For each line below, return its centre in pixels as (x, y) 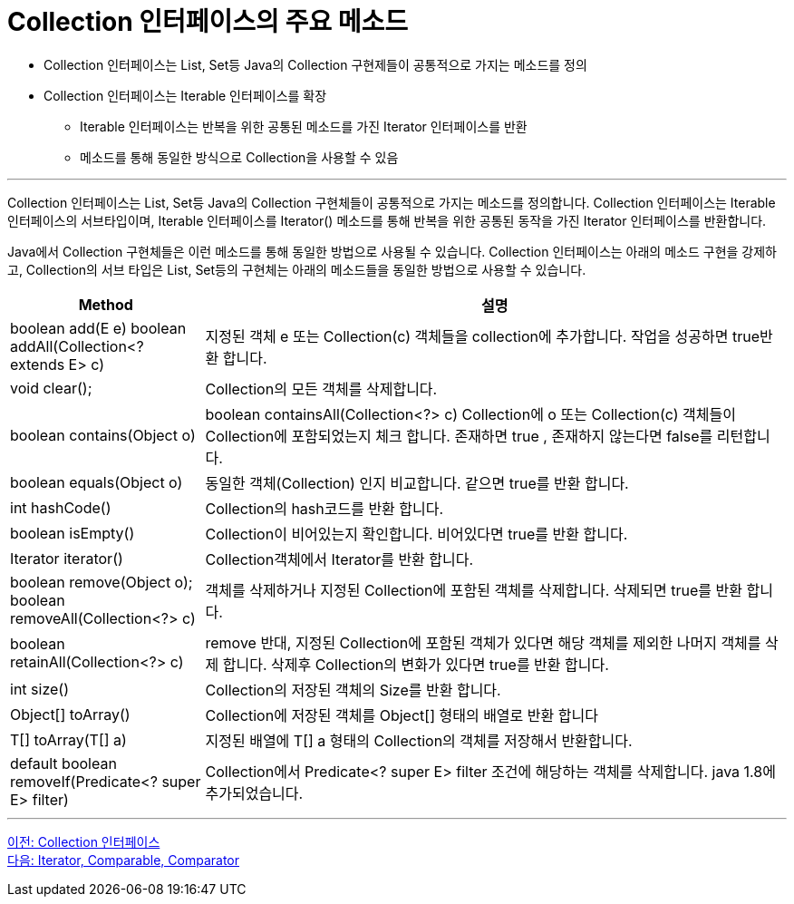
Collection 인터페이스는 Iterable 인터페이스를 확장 (185, 95)
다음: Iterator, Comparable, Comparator (124, 860)
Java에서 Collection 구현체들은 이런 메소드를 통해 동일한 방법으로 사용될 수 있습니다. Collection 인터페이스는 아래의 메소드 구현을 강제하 (392, 251)
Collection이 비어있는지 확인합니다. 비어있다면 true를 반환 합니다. (416, 534)
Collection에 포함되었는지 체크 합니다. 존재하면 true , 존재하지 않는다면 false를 (459, 436)
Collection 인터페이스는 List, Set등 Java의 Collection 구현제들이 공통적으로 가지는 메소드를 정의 (315, 64)
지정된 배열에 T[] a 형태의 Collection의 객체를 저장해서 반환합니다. (419, 740)
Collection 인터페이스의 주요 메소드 (208, 22)
